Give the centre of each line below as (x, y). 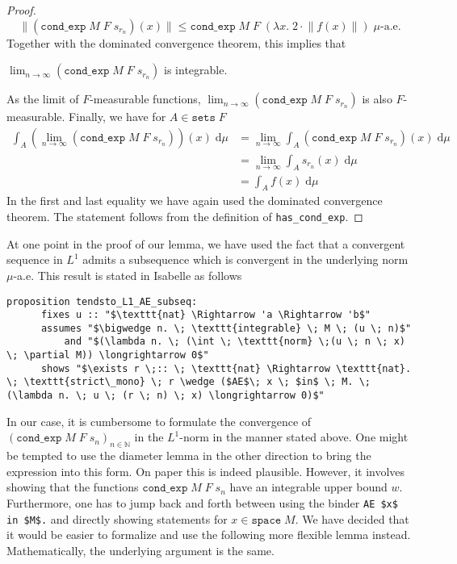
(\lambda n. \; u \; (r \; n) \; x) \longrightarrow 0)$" (166, 396)
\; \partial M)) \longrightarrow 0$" (108, 355)
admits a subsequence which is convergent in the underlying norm (245, 259)
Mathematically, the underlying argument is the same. (140, 550)
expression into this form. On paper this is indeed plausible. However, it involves (206, 471)
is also (377, 99)
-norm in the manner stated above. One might (294, 437)
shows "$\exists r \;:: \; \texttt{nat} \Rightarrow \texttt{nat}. (226, 368)
